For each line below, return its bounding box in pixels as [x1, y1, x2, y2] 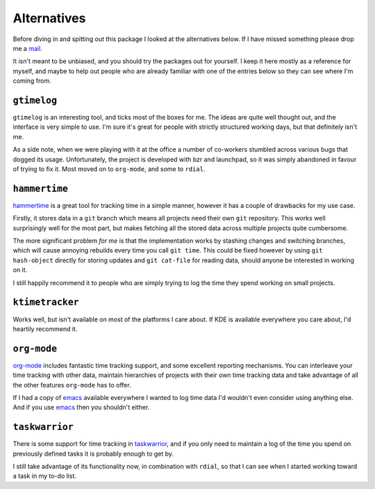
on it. [12, 266, 28, 274]
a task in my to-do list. [12, 472, 76, 480]
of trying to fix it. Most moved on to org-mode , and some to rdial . [12, 164, 206, 173]
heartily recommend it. [12, 324, 78, 333]
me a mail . [12, 44, 43, 52]
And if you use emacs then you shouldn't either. [12, 403, 150, 412]
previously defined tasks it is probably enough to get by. [12, 449, 174, 458]
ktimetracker [12, 296, 79, 308]
